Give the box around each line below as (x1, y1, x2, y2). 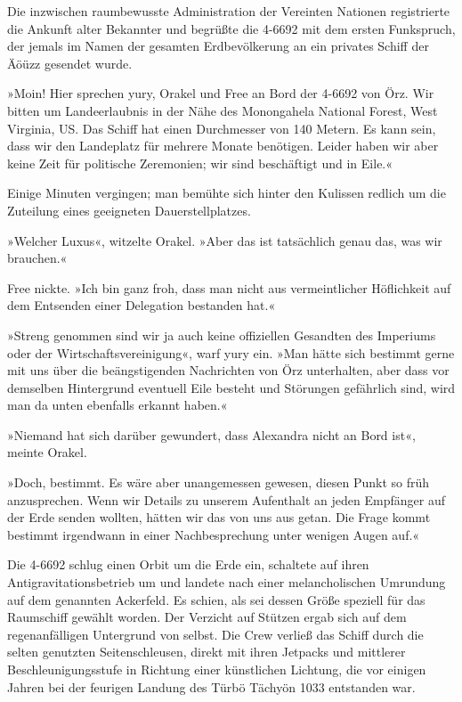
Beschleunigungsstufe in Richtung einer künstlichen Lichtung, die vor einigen (7, 660, 426, 678)
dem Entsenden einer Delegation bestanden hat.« (7, 296, 276, 314)
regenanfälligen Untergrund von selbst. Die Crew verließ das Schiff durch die (7, 624, 424, 643)
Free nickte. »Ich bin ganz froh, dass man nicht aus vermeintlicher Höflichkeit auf (7, 278, 451, 297)
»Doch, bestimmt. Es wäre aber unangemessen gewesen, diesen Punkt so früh (7, 473, 430, 492)
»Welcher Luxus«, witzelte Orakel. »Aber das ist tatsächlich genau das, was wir (7, 231, 442, 249)
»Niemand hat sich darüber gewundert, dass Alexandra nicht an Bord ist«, (7, 425, 416, 444)
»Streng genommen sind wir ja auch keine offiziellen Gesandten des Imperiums (7, 325, 436, 344)
